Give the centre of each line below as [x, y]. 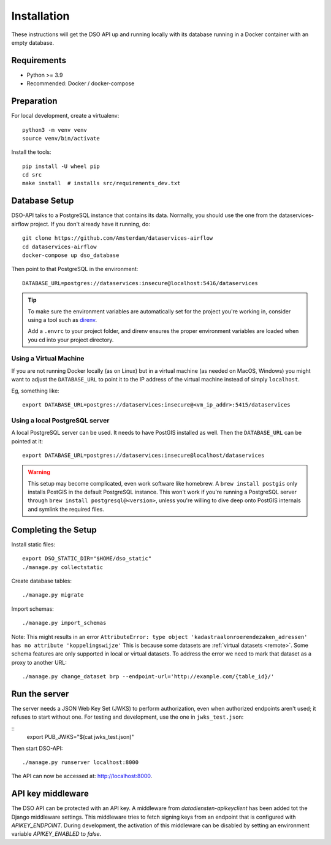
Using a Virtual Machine [48, 359]
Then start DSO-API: [37, 748]
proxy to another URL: [39, 662]
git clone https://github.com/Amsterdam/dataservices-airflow [118, 238]
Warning [39, 472]
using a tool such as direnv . [63, 319]
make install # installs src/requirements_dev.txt [101, 183]
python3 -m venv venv [55, 130]
